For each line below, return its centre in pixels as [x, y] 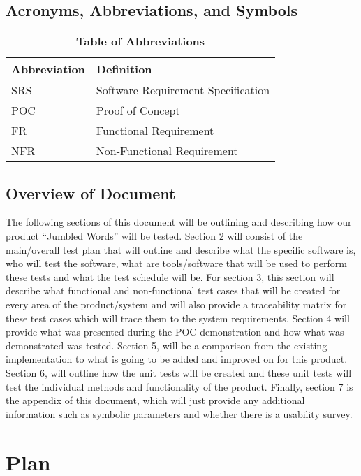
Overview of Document [91, 193]
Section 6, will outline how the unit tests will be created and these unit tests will [179, 372]
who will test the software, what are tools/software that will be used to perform [176, 263]
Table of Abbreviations [141, 41]
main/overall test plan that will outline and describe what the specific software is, [181, 249]
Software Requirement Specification [183, 90]
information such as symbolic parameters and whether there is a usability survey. [179, 413]
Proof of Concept [138, 110]
